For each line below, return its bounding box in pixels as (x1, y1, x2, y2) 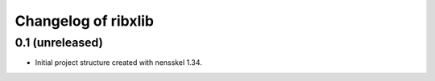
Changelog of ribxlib (14, 12, 155, 30)
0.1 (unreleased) (14, 35, 104, 50)
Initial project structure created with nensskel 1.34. (35, 58, 203, 67)
